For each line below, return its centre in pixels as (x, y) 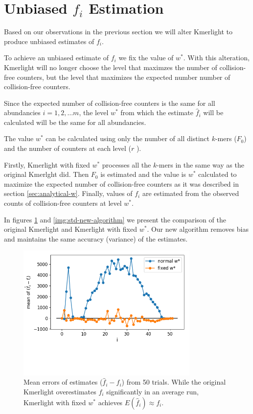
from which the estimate (157, 112)
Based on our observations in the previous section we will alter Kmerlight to (118, 32)
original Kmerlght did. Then (46, 174)
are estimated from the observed (191, 193)
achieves (110, 402)
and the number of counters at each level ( (68, 148)
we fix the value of (146, 58)
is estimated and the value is (143, 174)
